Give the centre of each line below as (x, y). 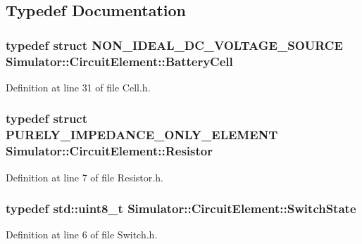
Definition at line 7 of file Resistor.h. (85, 177)
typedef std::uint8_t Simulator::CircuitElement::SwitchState (181, 208)
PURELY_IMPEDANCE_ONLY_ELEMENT (142, 135)
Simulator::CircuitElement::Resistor (109, 151)
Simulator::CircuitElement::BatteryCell (119, 61)
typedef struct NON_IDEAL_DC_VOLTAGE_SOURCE (174, 45)
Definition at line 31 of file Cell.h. (78, 87)
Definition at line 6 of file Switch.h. (82, 235)
